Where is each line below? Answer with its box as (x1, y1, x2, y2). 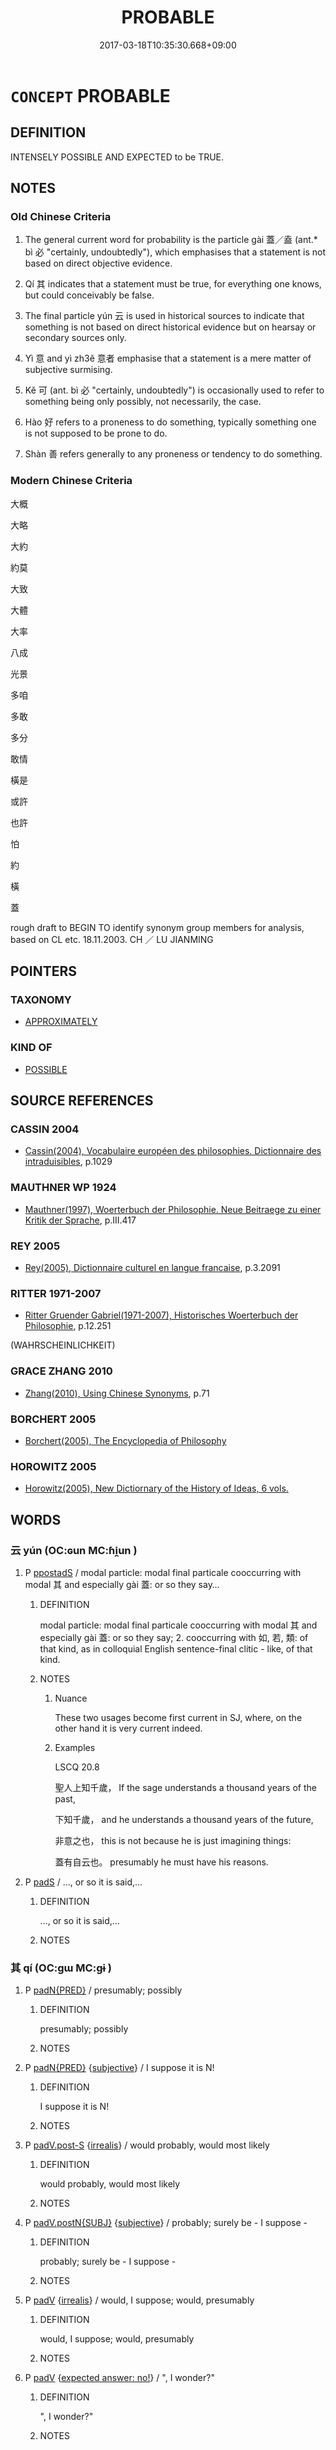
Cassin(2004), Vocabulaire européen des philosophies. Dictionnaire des (24, 1145, 322, 1157)
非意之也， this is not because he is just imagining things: (54, 1834, 292, 1846)
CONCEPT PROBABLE (10, 84, 171, 107)
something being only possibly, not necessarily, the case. (24, 396, 262, 408)
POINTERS (10, 963, 78, 980)
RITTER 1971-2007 (10, 1286, 102, 1300)
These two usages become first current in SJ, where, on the (54, 1711, 303, 1723)
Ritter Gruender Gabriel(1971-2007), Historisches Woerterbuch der (24, 1309, 299, 1321)
